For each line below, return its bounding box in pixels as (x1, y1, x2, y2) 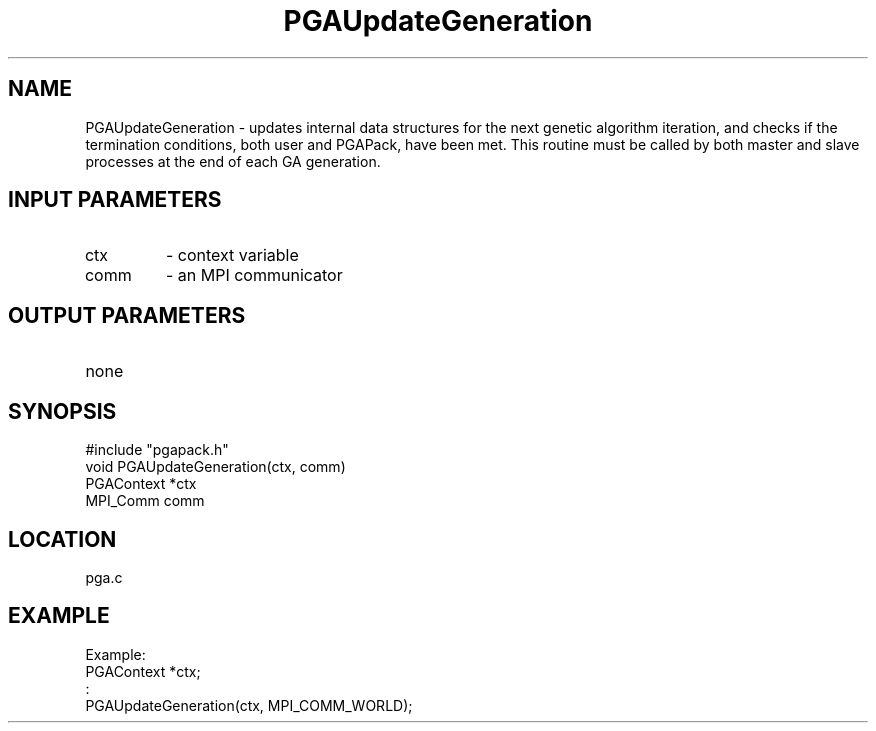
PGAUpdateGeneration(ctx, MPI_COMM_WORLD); (85, 696, 413, 714)
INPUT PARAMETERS (8, 187, 222, 213)
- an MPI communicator (165, 265, 343, 286)
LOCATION (8, 526, 117, 552)
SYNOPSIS (8, 398, 117, 424)
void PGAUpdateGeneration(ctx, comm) (85, 458, 346, 476)
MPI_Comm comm (85, 492, 205, 510)
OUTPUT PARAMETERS (8, 302, 246, 328)
